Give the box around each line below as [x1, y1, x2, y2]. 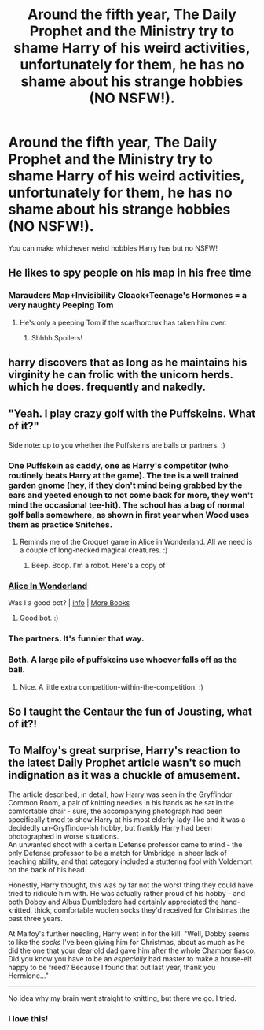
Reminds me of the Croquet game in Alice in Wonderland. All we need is [19, 537, 253, 547]
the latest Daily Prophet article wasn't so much [8, 757, 242, 770]
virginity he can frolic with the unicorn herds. [8, 368, 233, 381]
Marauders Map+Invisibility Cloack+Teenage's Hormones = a [8, 290, 247, 301]
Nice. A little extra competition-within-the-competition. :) [19, 682, 204, 691]
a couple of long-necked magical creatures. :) [19, 545, 168, 555]
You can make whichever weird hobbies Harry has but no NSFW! [8, 243, 218, 253]
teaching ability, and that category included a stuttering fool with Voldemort [8, 857, 253, 866]
